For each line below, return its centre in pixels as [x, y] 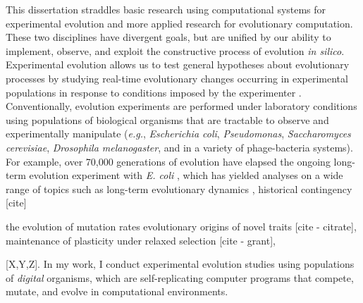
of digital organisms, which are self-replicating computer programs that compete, [180, 277]
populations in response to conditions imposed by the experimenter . [154, 92]
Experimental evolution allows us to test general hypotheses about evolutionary [178, 64]
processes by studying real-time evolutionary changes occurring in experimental [177, 78]
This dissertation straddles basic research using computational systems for [166, 9]
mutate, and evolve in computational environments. [117, 291]
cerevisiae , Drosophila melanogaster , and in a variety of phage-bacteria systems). [179, 147]
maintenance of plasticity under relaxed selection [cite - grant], [141, 240]
